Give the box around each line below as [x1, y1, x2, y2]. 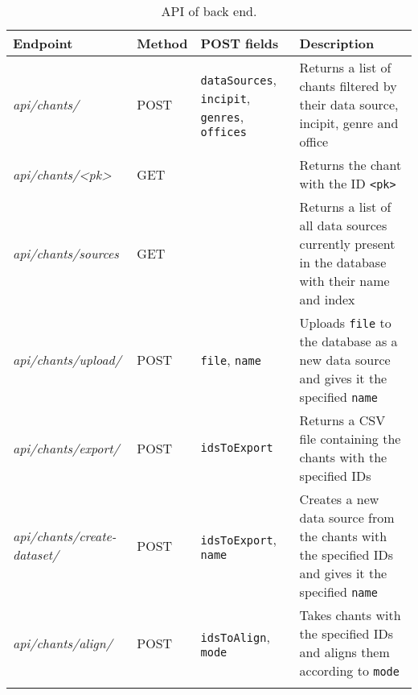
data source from [299, 508, 395, 527]
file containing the [299, 429, 401, 448]
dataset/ [13, 545, 59, 564]
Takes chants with [299, 606, 401, 624]
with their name [299, 271, 390, 290]
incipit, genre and [299, 114, 399, 132]
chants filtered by [299, 77, 397, 95]
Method [137, 34, 188, 52]
